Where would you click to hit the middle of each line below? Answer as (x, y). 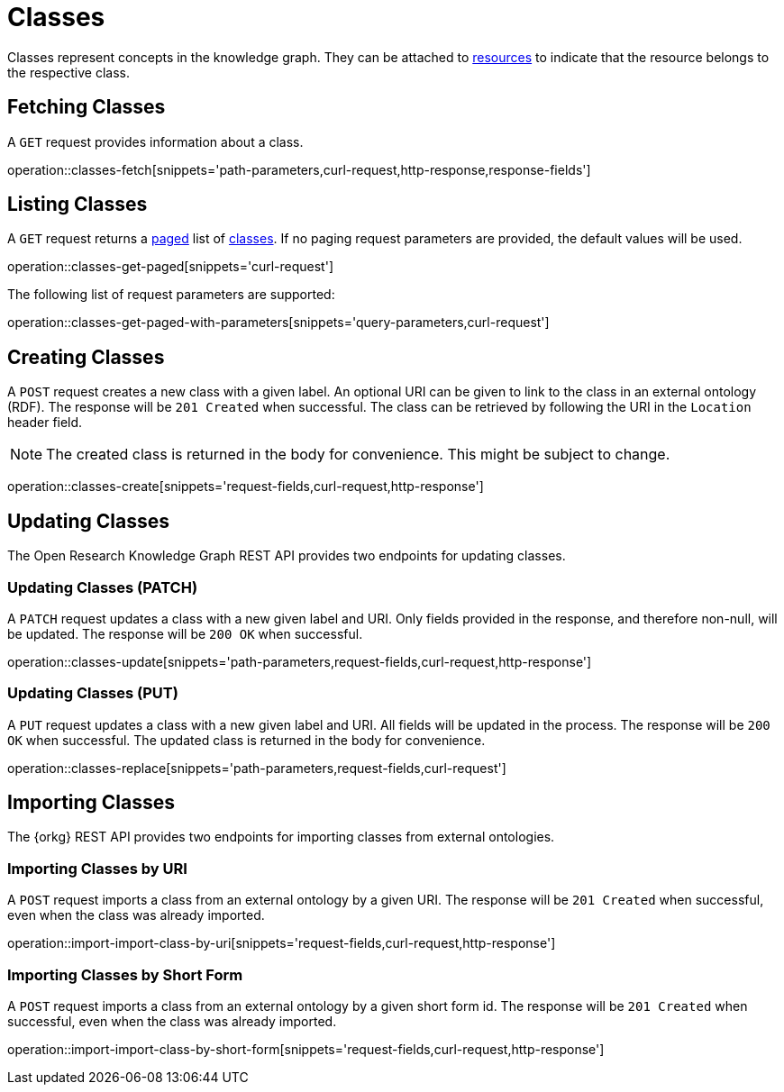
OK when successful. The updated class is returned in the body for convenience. (246, 740)
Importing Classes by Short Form (125, 974)
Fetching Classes (87, 107)
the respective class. (69, 72)
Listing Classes (77, 205)
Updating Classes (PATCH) (103, 587)
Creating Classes (86, 357)
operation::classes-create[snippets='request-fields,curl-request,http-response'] (246, 487)
